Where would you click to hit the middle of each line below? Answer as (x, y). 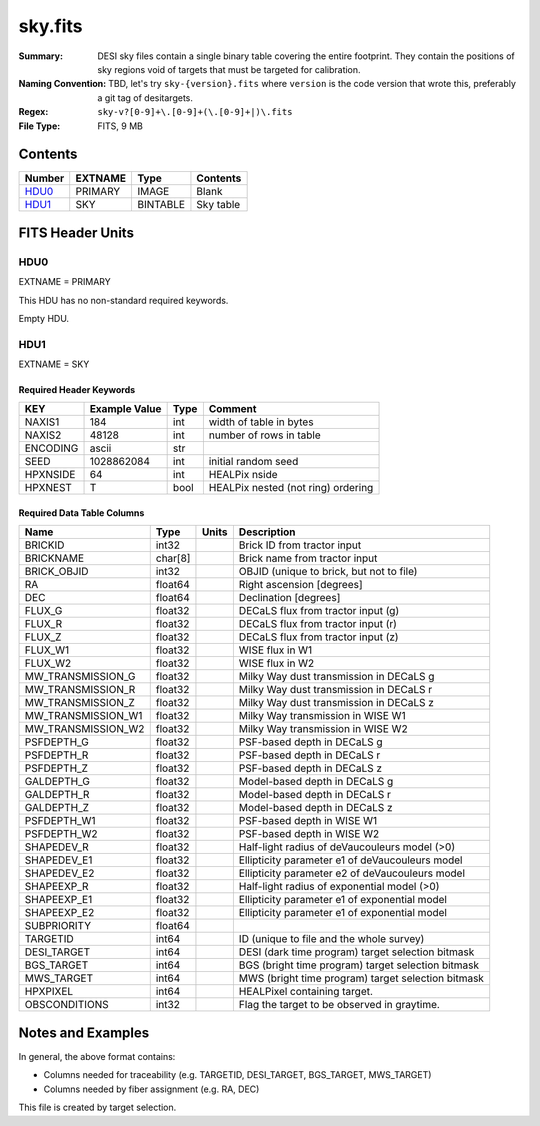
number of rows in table (265, 435)
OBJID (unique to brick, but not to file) (328, 572)
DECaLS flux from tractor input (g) (319, 611)
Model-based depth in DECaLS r (315, 795)
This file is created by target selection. (97, 1107)
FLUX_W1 (47, 650)
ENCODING (51, 448)
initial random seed (253, 462)
